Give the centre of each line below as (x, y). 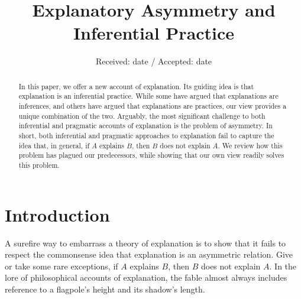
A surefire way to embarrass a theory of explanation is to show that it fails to (145, 243)
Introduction (57, 214)
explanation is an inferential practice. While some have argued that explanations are (148, 96)
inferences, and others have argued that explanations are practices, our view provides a (153, 106)
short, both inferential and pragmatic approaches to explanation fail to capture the (146, 135)
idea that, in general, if (54, 145)
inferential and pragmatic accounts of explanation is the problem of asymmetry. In (145, 126)
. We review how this (250, 145)
